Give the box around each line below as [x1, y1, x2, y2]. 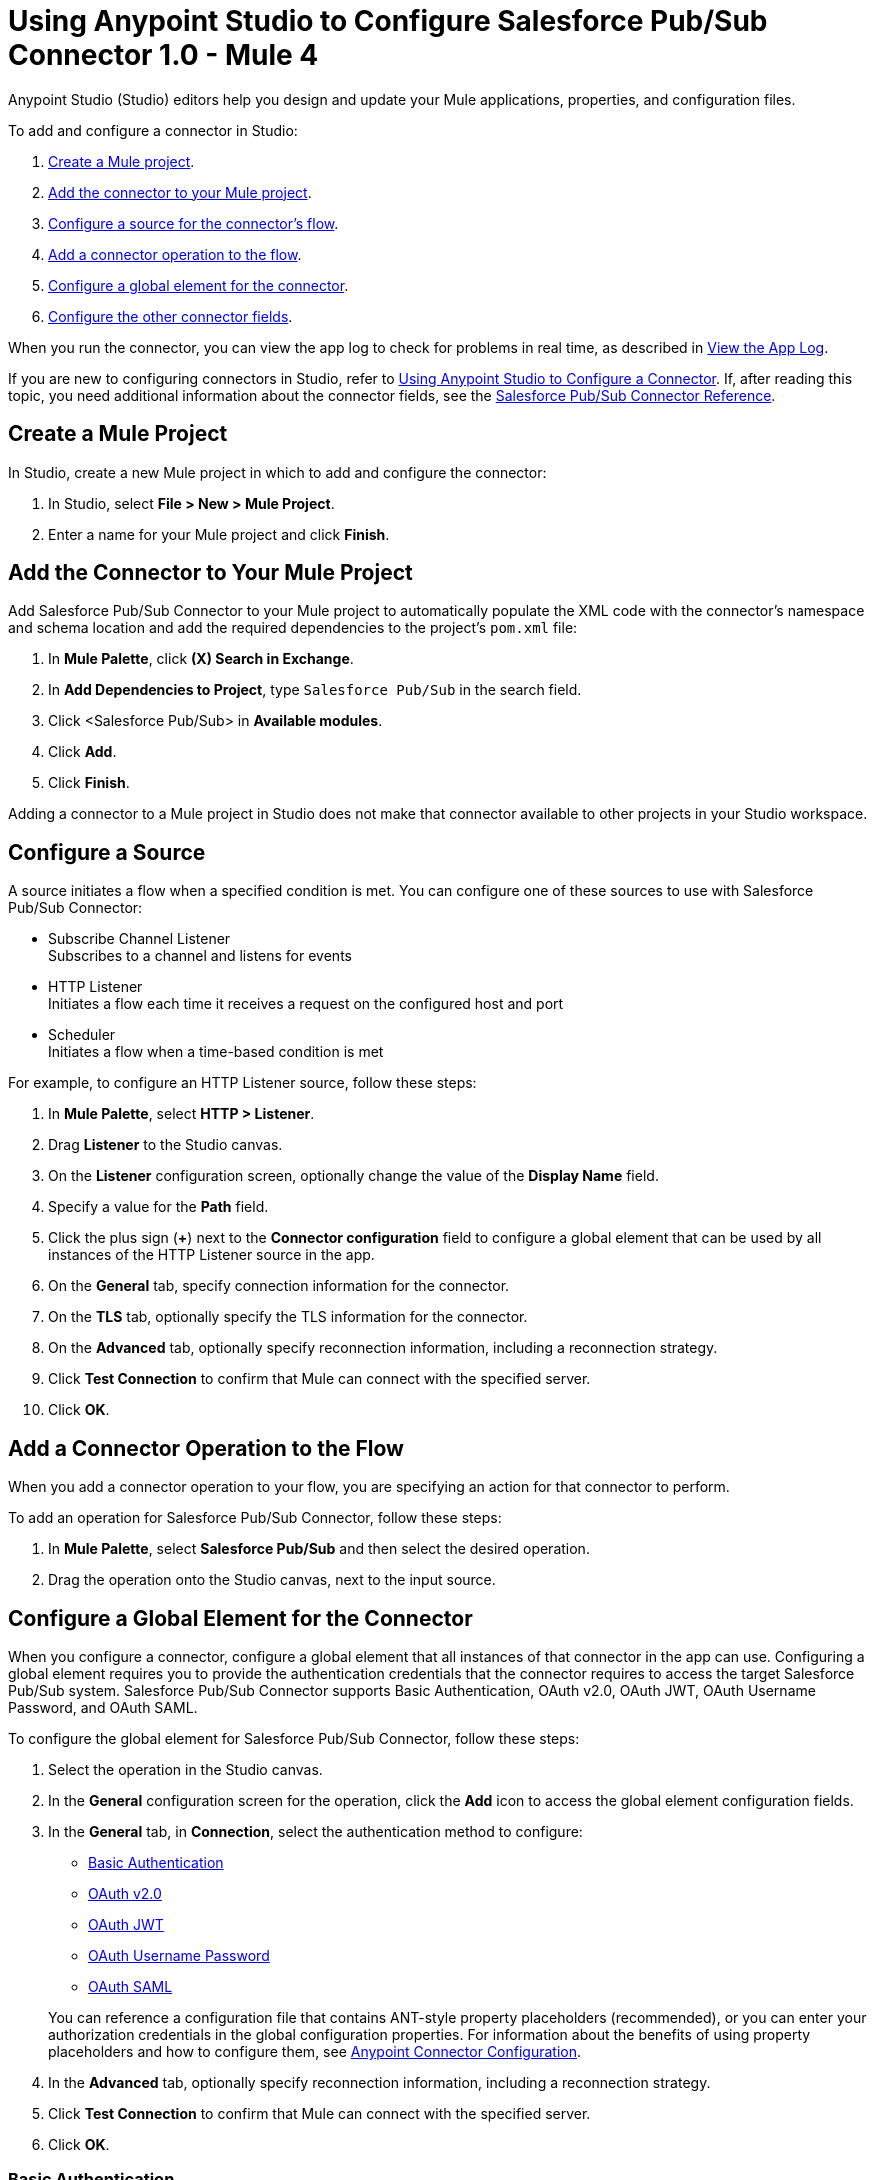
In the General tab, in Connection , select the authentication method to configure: [48, 1822, 583, 1840]
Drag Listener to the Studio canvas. [48, 1136, 283, 1154]
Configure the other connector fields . [48, 307, 293, 325]
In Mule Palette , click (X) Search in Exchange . [48, 650, 354, 668]
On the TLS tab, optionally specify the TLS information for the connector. [48, 1308, 528, 1326]
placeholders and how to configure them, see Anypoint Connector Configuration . [48, 2042, 582, 2060]
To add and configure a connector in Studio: [8, 121, 298, 139]
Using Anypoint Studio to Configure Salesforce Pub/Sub [8, 4, 768, 38]
